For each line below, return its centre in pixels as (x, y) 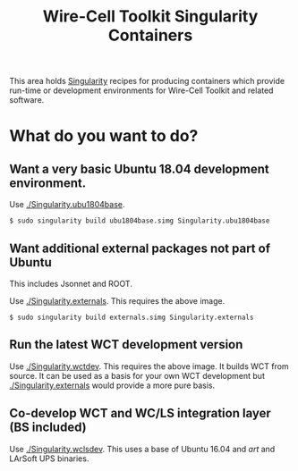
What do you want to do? (104, 136)
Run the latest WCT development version (126, 345)
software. (27, 100)
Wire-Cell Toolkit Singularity (150, 17)
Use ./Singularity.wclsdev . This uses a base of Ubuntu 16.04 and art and (142, 449)
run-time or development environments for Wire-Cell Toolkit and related (141, 90)
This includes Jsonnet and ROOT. (71, 284)
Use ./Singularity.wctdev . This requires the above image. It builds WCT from (149, 366)
